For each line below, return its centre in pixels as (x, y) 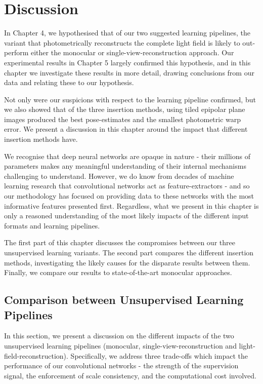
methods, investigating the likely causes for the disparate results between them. (127, 262)
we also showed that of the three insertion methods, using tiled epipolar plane (125, 109)
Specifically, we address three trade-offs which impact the (159, 355)
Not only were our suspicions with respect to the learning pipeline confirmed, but (130, 99)
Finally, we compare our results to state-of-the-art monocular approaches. (118, 272)
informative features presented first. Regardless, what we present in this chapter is (131, 205)
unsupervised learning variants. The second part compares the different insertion (129, 252)
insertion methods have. (41, 139)
